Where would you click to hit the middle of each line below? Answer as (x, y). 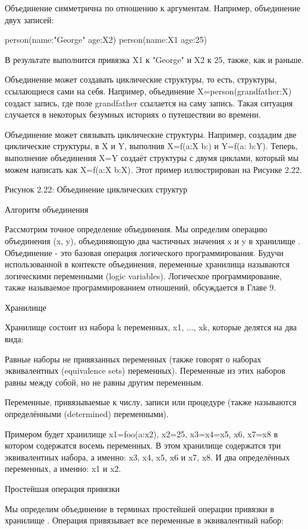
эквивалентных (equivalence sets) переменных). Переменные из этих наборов (145, 370)
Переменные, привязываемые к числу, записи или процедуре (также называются (151, 402)
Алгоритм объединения (47, 209)
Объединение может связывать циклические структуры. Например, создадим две (151, 134)
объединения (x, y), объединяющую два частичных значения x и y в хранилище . (153, 240)
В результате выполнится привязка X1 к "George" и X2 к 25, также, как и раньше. (154, 59)
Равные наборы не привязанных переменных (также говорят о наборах (133, 359)
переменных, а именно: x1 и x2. (63, 469)
